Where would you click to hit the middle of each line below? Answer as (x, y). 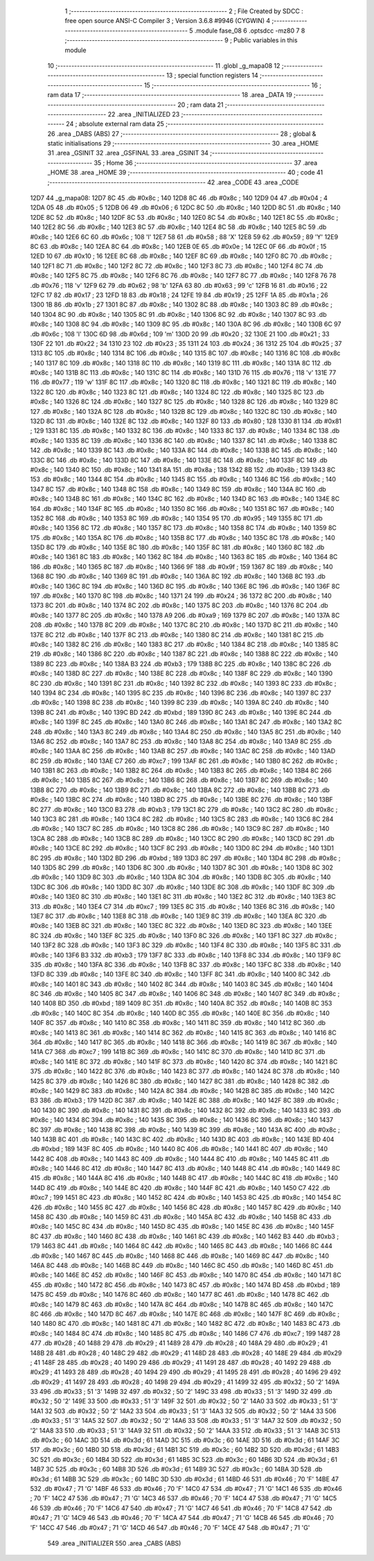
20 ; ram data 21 (201, 105)
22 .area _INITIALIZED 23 (144, 114)
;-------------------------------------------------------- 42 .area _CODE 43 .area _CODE (173, 182)
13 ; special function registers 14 (213, 76)
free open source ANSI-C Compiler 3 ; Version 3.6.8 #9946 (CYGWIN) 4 (168, 21)
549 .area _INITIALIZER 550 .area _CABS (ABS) (114, 1543)
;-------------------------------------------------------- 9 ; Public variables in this (181, 40)
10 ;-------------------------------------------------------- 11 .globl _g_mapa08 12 (164, 65)
